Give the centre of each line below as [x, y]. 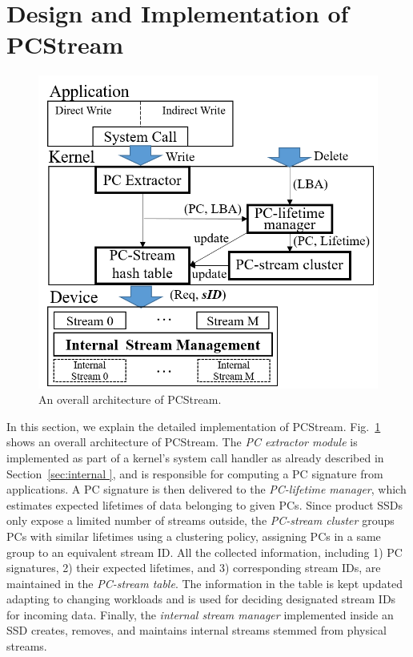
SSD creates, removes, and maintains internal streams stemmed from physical [196, 630]
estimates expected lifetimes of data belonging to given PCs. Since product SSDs [205, 504]
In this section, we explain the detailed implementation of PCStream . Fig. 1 [194, 426]
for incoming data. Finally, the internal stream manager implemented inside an [200, 614]
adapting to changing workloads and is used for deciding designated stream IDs [201, 599]
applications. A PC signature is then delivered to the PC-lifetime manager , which [206, 489]
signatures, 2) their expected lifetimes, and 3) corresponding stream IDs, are [194, 568]
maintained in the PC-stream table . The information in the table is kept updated [204, 583]
